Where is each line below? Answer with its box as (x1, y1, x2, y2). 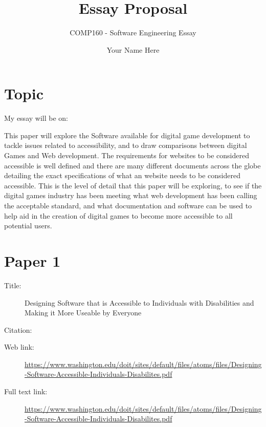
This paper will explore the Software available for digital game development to (4, 130, 250, 140)
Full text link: (4, 386, 48, 397)
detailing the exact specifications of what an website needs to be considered (4, 170, 240, 181)
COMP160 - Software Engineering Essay (70, 27, 196, 38)
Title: (4, 280, 21, 290)
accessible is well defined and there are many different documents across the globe (4, 160, 261, 170)
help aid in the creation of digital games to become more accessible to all (4, 210, 233, 221)
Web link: (4, 341, 34, 352)
